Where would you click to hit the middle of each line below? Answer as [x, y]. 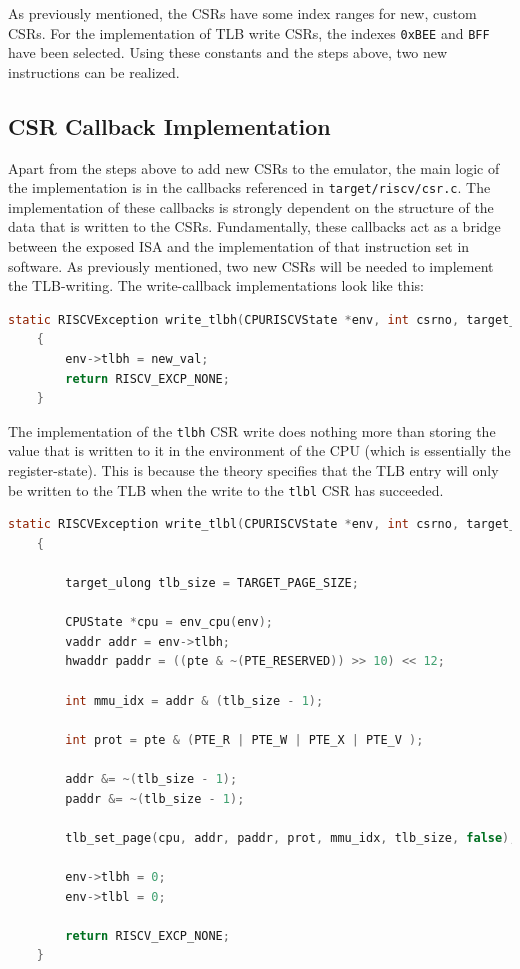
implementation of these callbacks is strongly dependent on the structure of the [251, 206]
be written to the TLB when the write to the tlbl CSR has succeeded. [226, 489]
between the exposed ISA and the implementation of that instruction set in [239, 246]
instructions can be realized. [94, 71]
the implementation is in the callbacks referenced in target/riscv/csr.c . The [249, 187]
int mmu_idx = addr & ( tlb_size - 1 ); [194, 700]
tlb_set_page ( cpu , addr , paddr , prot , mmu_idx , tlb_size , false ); [291, 837]
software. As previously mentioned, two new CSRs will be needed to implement [251, 265]
